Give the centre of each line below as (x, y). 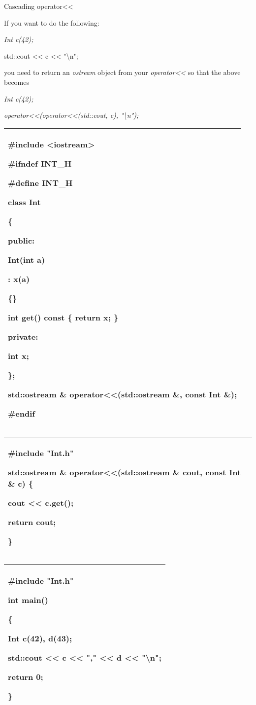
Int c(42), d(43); (40, 638)
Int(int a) (27, 259)
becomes (17, 82)
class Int (24, 202)
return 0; (26, 676)
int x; (18, 355)
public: (21, 240)
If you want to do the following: (52, 22)
